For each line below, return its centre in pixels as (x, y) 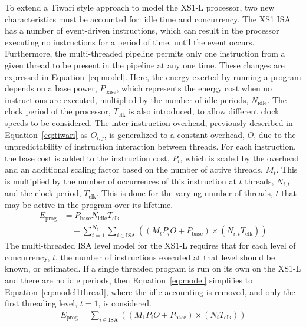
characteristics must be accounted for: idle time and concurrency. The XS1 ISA (148, 19)
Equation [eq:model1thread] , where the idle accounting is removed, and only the (150, 291)
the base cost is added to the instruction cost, (87, 158)
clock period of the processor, (58, 111)
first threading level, (41, 303)
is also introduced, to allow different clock (204, 111)
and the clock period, (43, 193)
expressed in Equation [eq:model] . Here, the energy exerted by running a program (153, 76)
